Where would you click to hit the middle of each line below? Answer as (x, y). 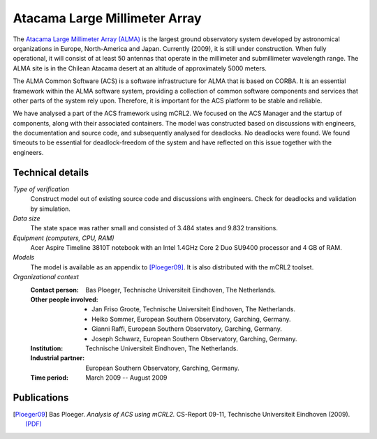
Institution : (47, 348)
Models (24, 258)
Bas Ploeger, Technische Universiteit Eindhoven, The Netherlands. (180, 290)
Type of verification (41, 189)
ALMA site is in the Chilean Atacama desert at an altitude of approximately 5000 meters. (140, 68)
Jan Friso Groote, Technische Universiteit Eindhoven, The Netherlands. (194, 309)
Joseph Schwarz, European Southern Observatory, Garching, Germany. (194, 338)
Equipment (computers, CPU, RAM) (64, 238)
